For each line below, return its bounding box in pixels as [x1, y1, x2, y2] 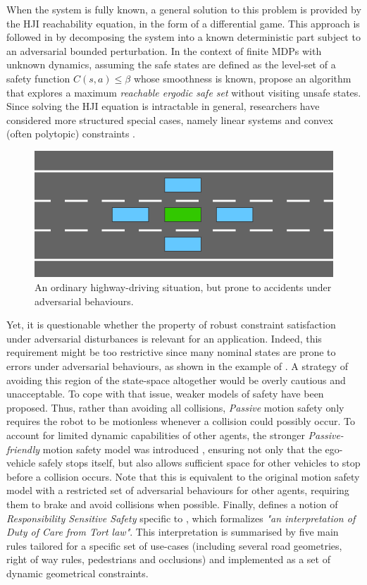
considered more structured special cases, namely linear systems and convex [6, 112, 333, 127]
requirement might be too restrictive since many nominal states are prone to [6, 345, 336, 359]
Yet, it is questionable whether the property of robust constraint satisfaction [6, 317, 336, 332]
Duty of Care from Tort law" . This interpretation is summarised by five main [6, 524, 339, 539]
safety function [6, 70, 70, 85]
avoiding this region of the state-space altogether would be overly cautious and [6, 372, 346, 387]
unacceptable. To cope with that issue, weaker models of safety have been [6, 386, 324, 401]
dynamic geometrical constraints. [6, 565, 149, 580]
